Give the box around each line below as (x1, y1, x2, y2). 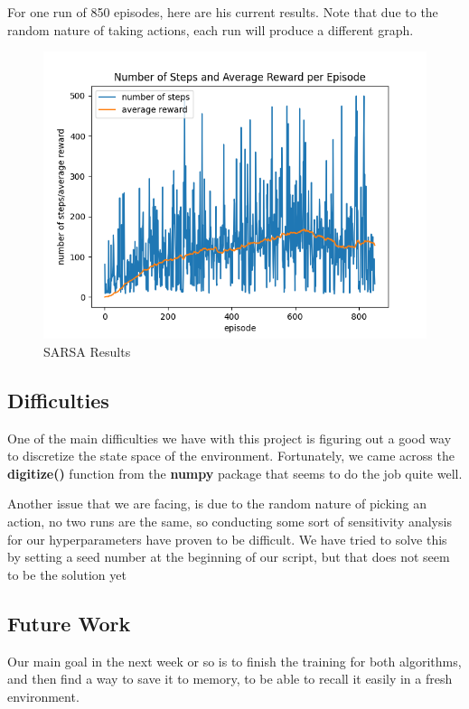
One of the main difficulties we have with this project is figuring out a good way (7, 428, 452, 447)
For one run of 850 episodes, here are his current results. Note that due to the (7, 3, 438, 21)
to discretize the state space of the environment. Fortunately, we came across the (7, 446, 455, 465)
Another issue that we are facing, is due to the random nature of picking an (7, 494, 427, 513)
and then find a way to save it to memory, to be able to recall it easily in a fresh (7, 669, 453, 688)
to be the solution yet (7, 564, 127, 583)
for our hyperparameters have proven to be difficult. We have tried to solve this (7, 529, 447, 548)
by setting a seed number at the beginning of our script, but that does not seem (7, 547, 450, 566)
